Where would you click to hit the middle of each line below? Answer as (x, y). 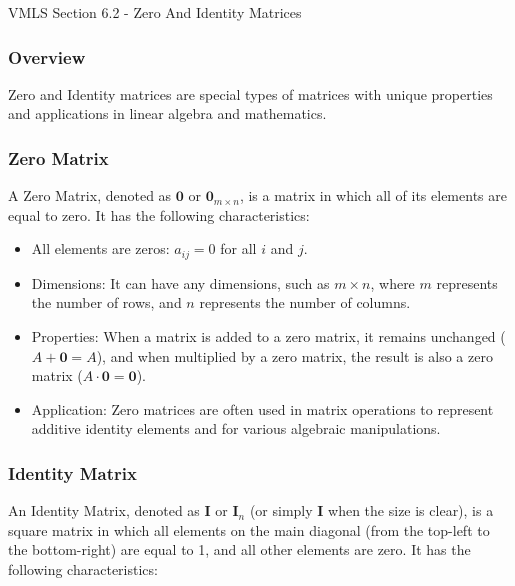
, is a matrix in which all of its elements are (373, 195)
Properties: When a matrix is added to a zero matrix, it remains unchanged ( (268, 336)
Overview (47, 56)
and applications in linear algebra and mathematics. (167, 113)
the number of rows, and (106, 302)
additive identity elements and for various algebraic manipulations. (236, 428)
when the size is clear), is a (411, 510)
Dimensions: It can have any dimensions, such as (180, 282)
